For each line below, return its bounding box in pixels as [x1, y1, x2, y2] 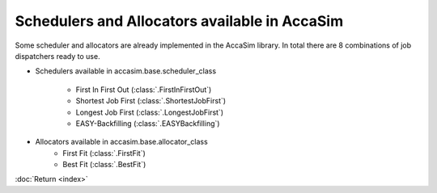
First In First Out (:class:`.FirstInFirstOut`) [75, 85, 212, 94]
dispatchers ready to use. [15, 51, 100, 61]
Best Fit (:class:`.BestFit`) [62, 160, 146, 170]
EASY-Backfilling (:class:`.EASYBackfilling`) [75, 118, 220, 128]
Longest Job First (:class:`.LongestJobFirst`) [75, 107, 224, 117]
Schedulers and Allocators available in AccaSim [15, 12, 344, 30]
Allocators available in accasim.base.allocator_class [35, 137, 208, 147]
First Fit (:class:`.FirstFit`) [62, 148, 146, 157]
